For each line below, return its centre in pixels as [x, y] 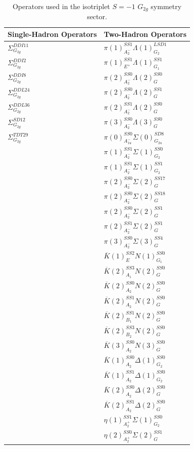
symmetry [166, 6]
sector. [97, 16]
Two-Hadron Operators [145, 34]
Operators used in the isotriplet [61, 6]
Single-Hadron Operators [52, 34]
